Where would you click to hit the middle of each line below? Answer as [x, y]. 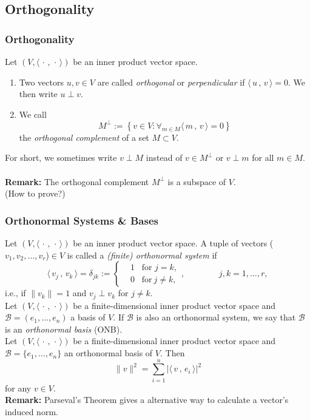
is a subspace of [197, 181]
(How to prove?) [35, 193]
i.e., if [15, 293]
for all [263, 157]
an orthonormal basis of [108, 353]
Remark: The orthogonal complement [77, 181]
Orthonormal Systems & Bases [82, 220]
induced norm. [32, 411]
